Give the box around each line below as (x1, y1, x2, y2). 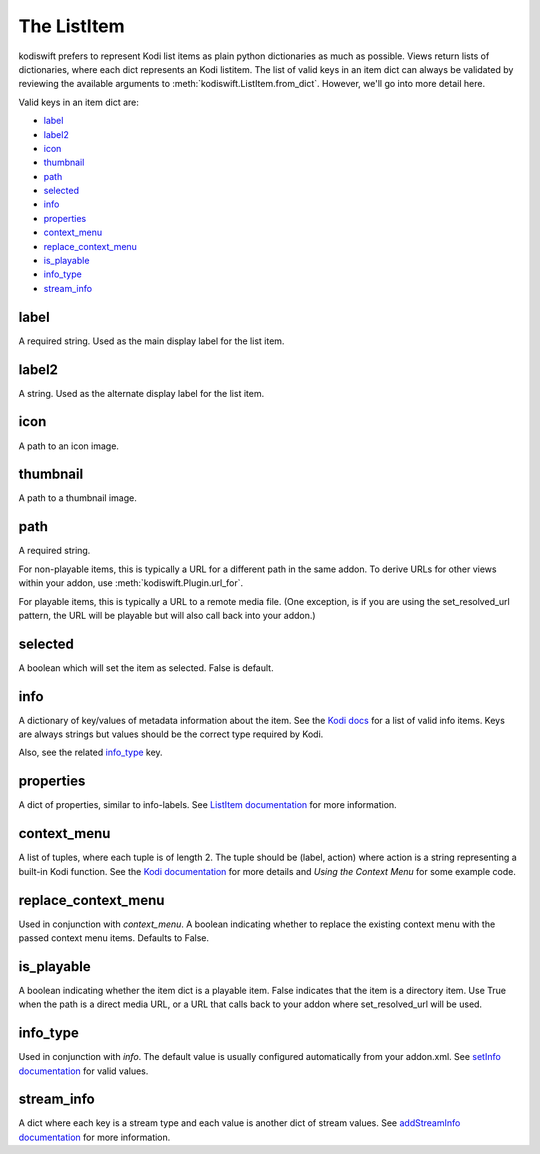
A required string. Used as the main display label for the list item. (18, 335, 285, 347)
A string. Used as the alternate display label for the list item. (18, 387, 265, 399)
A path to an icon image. (18, 440, 120, 452)
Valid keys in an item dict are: (18, 96, 139, 108)
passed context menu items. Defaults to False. (18, 931, 210, 944)
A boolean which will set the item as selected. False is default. (18, 661, 274, 674)
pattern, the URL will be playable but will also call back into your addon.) (18, 609, 316, 621)
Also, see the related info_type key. (18, 746, 164, 759)
